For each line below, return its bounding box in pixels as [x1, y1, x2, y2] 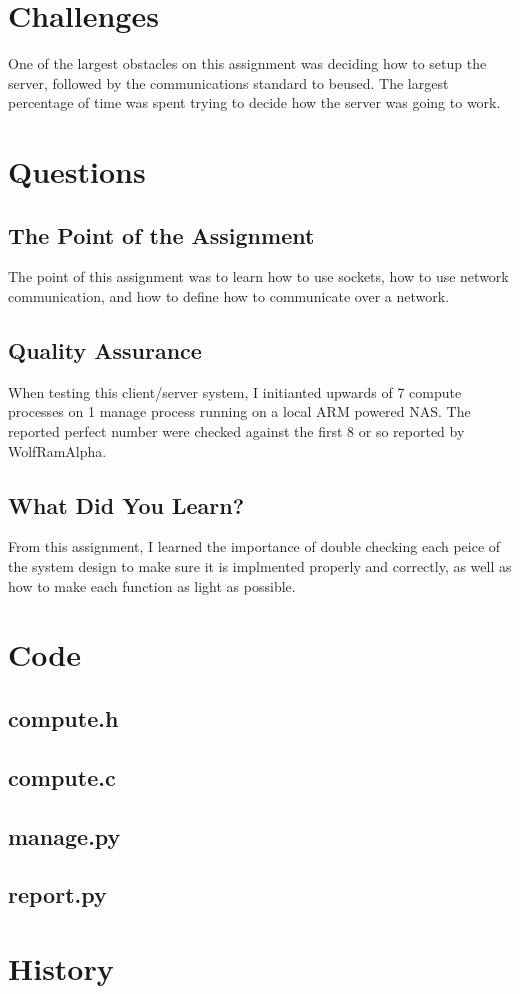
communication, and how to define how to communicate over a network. [8, 286, 450, 307]
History [8, 947, 114, 988]
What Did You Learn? [8, 489, 245, 520]
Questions [8, 151, 146, 192]
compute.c [8, 761, 116, 792]
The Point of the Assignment [8, 219, 315, 250]
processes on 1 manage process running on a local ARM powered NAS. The [8, 401, 471, 422]
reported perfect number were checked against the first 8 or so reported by [8, 421, 465, 442]
